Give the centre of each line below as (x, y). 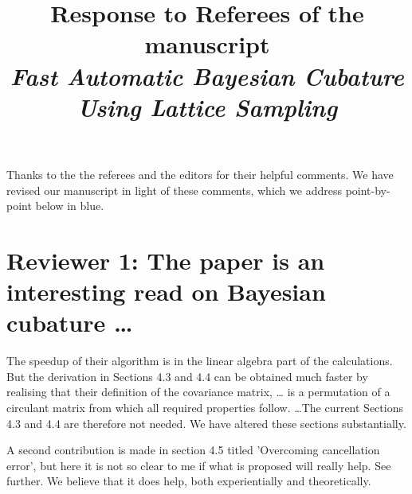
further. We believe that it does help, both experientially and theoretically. (189, 481)
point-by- (368, 190)
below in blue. (70, 206)
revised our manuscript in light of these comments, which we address (174, 190)
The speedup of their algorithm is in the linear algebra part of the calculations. (200, 361)
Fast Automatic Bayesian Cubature (207, 76)
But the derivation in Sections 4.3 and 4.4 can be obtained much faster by (187, 376)
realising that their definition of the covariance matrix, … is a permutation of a (198, 392)
